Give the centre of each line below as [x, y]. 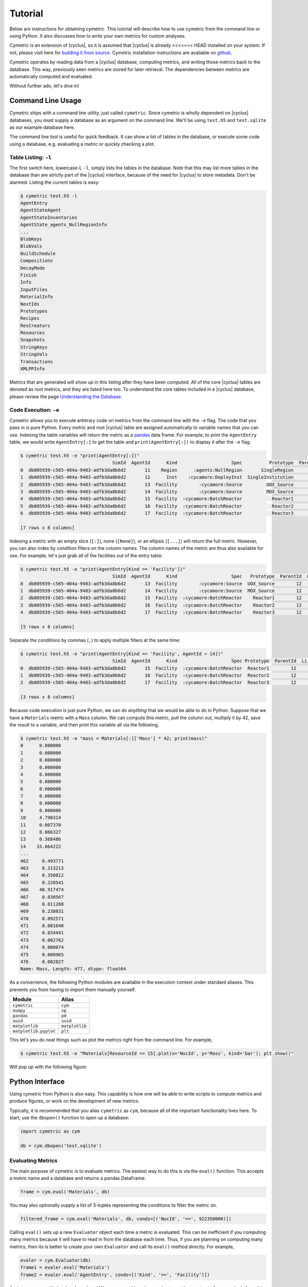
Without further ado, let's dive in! [44, 86]
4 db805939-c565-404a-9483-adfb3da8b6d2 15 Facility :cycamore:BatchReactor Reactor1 [157, 499]
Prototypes [34, 311]
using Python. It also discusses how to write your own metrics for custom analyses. [98, 36]
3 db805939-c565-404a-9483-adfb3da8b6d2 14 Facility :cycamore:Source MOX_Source [157, 492]
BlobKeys [31, 239]
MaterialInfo [37, 297]
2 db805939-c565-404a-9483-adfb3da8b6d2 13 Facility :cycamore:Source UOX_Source [157, 484]
